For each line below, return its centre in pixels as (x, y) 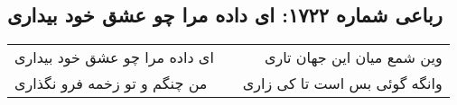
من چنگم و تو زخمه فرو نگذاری (111, 83)
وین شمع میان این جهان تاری (353, 57)
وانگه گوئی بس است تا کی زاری (342, 83)
